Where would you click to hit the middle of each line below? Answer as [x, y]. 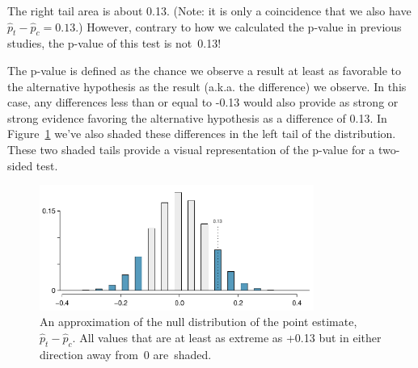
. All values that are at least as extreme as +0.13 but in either [227, 338]
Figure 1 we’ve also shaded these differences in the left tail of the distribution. [202, 134]
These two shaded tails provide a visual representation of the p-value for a [191, 149]
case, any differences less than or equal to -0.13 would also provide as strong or [203, 102]
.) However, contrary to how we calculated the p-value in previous [239, 26]
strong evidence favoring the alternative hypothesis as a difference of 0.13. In [197, 117]
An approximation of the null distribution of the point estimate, [198, 322]
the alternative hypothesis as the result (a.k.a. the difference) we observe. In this [207, 86]
